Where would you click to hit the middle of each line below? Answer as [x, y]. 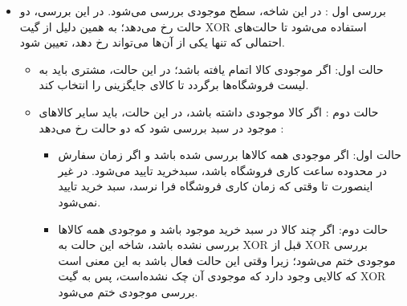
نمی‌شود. [79, 201]
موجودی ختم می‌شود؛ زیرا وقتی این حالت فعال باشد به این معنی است [227, 260]
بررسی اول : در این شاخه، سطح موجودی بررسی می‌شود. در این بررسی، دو [203, 10]
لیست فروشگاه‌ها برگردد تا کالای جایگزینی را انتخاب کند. [174, 85]
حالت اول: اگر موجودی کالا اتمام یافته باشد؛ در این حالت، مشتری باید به [211, 69]
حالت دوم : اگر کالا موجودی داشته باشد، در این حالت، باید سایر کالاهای [209, 111]
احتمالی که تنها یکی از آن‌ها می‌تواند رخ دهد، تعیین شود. [152, 42]
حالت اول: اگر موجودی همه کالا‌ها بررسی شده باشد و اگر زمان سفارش [230, 155]
